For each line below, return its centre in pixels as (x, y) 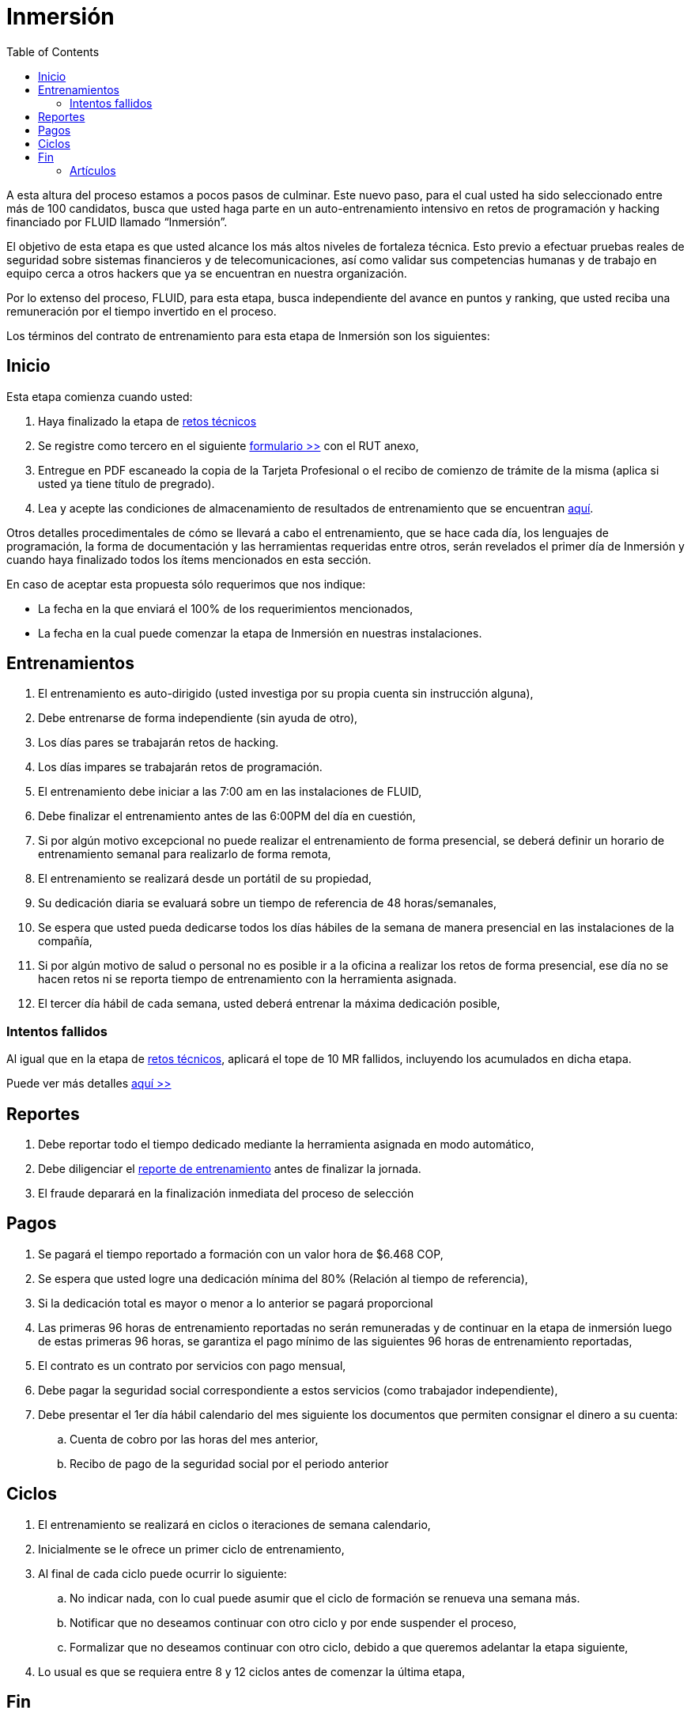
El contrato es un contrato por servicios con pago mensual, (192, 1365)
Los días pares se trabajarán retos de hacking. (159, 743)
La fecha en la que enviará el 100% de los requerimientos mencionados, (226, 608)
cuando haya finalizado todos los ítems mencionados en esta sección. (189, 559)
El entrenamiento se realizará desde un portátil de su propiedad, (205, 879)
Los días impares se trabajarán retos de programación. (180, 767)
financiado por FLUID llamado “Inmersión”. (117, 221)
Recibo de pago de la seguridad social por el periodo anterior (229, 1463)
